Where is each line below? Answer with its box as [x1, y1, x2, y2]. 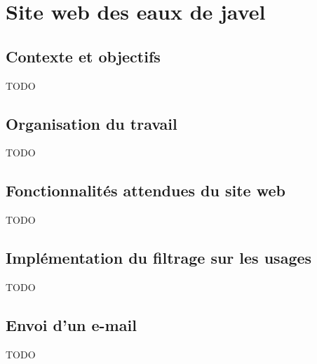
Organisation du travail [6, 112, 177, 134]
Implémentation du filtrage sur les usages [6, 247, 312, 269]
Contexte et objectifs [6, 45, 161, 67]
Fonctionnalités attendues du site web [6, 180, 285, 201]
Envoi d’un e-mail [6, 314, 137, 335]
